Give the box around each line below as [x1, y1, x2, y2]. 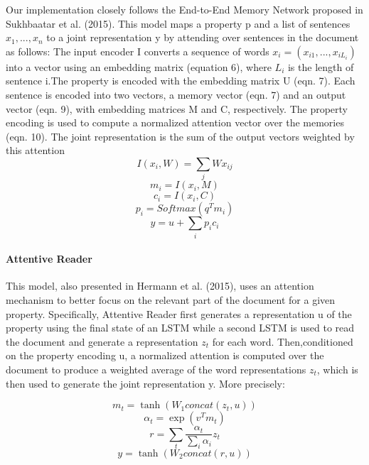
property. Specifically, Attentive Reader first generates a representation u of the [6, 306, 352, 321]
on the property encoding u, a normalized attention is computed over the [6, 348, 324, 363]
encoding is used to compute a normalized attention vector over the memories [6, 115, 344, 130]
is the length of [287, 59, 354, 74]
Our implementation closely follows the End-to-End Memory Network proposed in [6, 2, 363, 16]
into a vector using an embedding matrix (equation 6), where [6, 59, 272, 74]
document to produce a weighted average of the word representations [6, 361, 306, 376]
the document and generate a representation [6, 334, 198, 349]
